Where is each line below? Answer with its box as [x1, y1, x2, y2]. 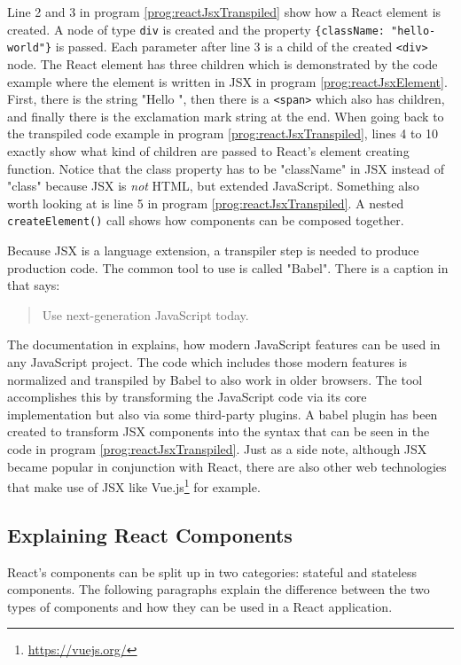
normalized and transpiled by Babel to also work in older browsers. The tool [7, 370, 423, 388]
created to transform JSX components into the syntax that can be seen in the [7, 422, 430, 441]
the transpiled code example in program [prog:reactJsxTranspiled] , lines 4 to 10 [7, 124, 439, 143]
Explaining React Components [7, 520, 293, 548]
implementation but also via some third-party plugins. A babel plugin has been [7, 404, 438, 423]
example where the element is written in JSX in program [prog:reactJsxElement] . [7, 72, 448, 90]
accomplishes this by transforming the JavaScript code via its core [7, 387, 367, 406]
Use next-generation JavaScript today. [42, 305, 249, 324]
